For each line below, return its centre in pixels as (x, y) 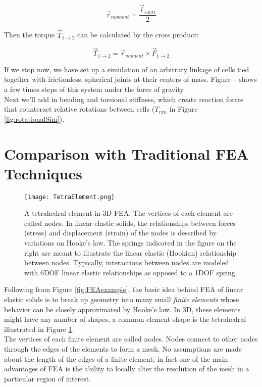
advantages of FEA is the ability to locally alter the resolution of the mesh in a (127, 369)
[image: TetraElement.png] (69, 197)
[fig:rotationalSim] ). (34, 118)
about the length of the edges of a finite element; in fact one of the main (116, 358)
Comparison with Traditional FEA (126, 153)
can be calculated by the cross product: (138, 35)
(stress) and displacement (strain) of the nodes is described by (121, 233)
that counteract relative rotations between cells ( (80, 109)
